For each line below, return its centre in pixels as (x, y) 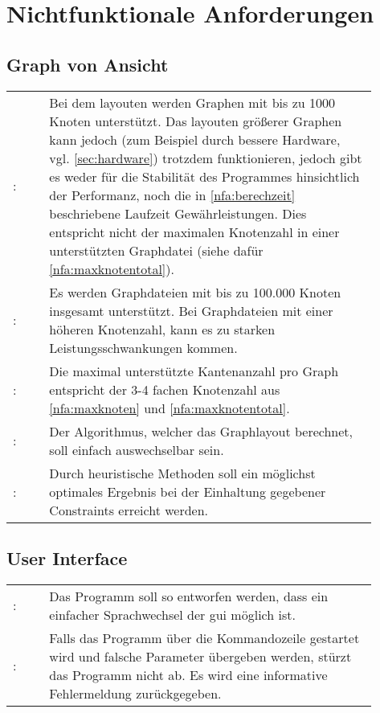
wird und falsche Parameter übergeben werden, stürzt (200, 656)
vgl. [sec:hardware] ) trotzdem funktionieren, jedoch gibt (206, 158)
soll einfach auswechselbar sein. (137, 449)
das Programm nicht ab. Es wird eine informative (188, 674)
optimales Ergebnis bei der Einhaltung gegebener (188, 491)
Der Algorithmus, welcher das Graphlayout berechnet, (201, 431)
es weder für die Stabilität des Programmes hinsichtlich (204, 176)
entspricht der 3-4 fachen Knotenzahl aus (165, 389)
